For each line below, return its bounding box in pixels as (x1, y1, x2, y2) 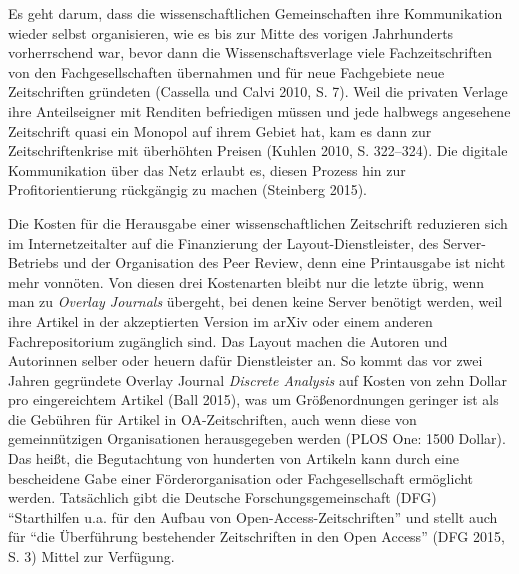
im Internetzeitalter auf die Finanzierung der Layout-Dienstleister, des (8, 232, 439, 253)
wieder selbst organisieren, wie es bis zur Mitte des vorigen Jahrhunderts (8, 22, 454, 43)
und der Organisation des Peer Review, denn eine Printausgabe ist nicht (63, 252, 506, 273)
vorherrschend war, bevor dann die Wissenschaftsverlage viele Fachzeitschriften (8, 42, 492, 63)
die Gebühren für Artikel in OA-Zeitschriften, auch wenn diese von (8, 408, 417, 429)
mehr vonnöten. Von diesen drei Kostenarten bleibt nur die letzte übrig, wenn (8, 271, 484, 292)
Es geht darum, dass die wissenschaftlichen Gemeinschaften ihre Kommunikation (8, 3, 503, 23)
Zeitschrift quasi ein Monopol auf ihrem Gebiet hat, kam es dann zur (8, 120, 432, 141)
